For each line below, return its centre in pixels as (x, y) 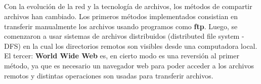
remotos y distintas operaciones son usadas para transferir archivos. (109, 75)
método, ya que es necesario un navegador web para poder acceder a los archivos (129, 65)
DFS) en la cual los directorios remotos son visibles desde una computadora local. (131, 46)
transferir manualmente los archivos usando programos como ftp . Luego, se (121, 26)
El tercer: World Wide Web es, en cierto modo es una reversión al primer (122, 56)
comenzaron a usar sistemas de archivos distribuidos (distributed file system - (124, 36)
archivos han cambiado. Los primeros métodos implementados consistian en (121, 16)
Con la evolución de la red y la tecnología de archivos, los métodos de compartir (128, 6)
